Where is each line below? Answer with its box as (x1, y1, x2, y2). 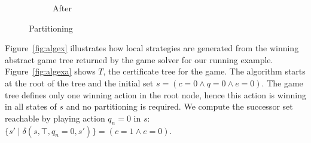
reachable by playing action (5, 111, 105, 124)
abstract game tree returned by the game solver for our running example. (5, 53, 273, 66)
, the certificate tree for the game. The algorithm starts (103, 65, 306, 77)
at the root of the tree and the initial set (5, 76, 154, 89)
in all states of (5, 100, 57, 113)
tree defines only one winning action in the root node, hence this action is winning (5, 88, 306, 101)
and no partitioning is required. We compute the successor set (66, 100, 293, 113)
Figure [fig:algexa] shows (5, 65, 96, 77)
